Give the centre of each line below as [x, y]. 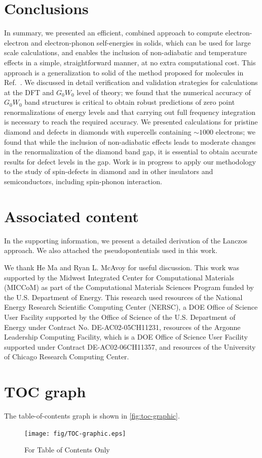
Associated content [71, 216]
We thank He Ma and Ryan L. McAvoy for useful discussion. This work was [122, 267]
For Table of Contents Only [67, 450]
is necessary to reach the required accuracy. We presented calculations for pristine [131, 122]
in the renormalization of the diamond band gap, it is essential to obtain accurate [131, 152]
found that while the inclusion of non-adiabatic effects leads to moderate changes [130, 141]
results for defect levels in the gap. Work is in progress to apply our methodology [130, 161]
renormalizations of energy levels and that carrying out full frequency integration [130, 112]
